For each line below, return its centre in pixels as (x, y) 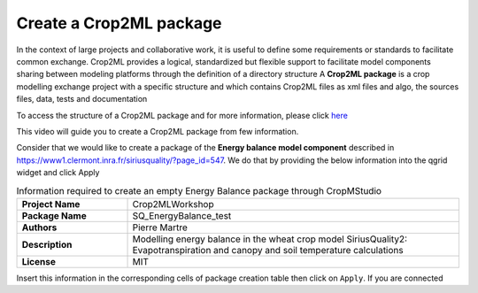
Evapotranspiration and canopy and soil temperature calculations (268, 250)
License (39, 261)
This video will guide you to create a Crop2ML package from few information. (158, 131)
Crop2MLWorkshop (173, 204)
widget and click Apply (58, 173)
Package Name (54, 215)
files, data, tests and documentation (82, 99)
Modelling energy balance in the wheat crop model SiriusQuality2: (270, 239)
